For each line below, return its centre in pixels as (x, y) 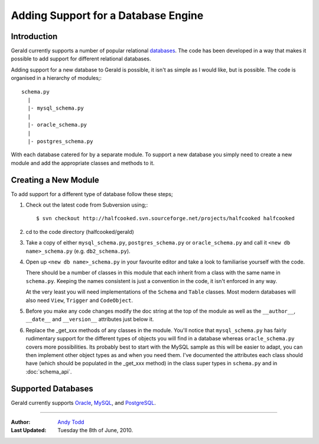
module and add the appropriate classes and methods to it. (83, 163)
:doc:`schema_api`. (49, 371)
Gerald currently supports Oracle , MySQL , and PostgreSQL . (83, 403)
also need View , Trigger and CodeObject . (79, 300)
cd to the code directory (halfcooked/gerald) (80, 231)
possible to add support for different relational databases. (81, 59)
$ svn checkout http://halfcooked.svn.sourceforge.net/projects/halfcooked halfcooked (165, 218)
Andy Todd (71, 422)
